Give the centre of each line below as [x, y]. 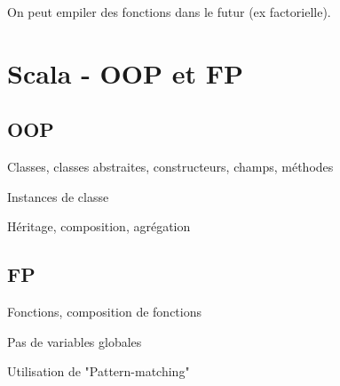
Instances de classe [58, 196]
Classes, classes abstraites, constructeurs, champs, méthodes [170, 167]
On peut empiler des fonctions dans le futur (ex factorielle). [169, 12]
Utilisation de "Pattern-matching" [99, 371]
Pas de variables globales [75, 341]
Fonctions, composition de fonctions [105, 312]
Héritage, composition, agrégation [99, 226]
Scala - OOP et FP [126, 72]
